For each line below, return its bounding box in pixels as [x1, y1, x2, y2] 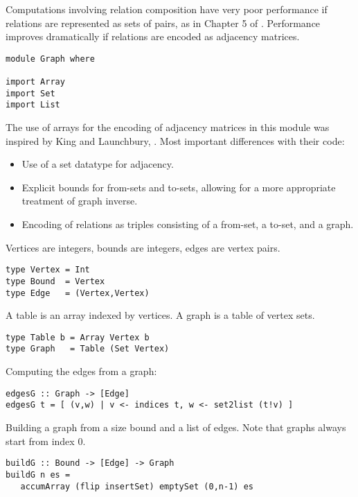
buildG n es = [6, 469, 71, 480]
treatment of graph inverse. [21, 193, 138, 208]
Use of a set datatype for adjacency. [21, 157, 174, 171]
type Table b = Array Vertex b [6, 332, 150, 342]
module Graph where [6, 53, 95, 64]
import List [6, 100, 60, 110]
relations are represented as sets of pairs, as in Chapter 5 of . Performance [6, 15, 321, 30]
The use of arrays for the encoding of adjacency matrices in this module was [6, 120, 330, 134]
